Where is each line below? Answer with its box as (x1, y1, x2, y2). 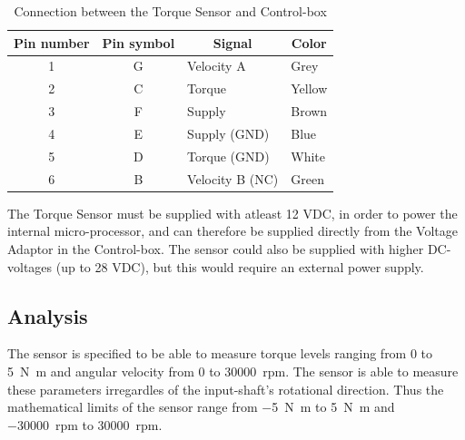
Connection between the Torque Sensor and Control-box (14, 2, 327, 20)
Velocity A (187, 56, 246, 75)
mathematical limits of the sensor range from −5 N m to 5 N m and (7, 397, 395, 416)
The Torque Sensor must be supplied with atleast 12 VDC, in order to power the (7, 203, 458, 222)
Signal (213, 33, 252, 52)
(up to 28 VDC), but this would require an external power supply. (55, 257, 424, 276)
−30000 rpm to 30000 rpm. (7, 415, 163, 434)
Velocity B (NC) (187, 169, 279, 188)
